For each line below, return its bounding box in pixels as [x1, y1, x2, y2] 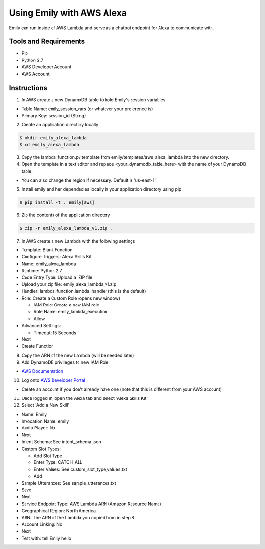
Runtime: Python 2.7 [21, 268, 62, 274]
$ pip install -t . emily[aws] [19, 199, 95, 205]
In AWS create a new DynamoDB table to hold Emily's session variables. [21, 96, 167, 103]
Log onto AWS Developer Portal [21, 377, 85, 383]
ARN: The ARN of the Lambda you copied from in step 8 [21, 515, 135, 520]
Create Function [21, 343, 54, 349]
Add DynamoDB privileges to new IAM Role [21, 359, 109, 365]
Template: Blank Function [21, 246, 73, 253]
